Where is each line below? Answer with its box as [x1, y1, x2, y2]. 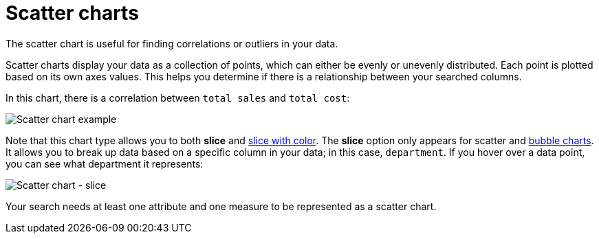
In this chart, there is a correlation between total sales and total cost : [6, 91, 350, 104]
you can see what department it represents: [6, 157, 204, 170]
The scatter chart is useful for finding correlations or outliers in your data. [6, 37, 338, 49]
